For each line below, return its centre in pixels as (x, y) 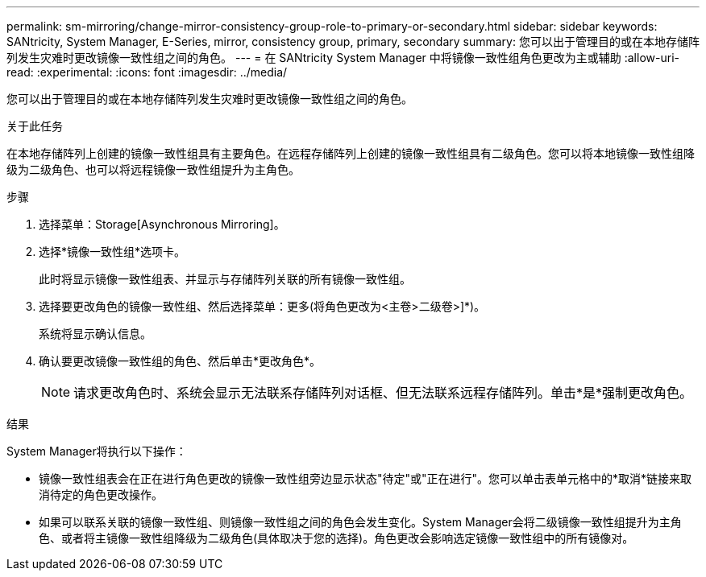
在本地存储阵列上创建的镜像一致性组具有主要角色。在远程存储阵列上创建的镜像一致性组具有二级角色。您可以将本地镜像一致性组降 (351, 153)
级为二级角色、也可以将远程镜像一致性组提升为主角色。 (153, 169)
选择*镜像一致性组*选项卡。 (112, 251)
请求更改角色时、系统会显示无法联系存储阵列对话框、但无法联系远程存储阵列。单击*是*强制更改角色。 (383, 393)
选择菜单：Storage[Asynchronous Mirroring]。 (162, 224)
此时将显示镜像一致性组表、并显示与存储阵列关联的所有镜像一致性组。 (225, 279)
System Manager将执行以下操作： (97, 451)
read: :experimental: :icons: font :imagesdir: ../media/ (147, 72)
